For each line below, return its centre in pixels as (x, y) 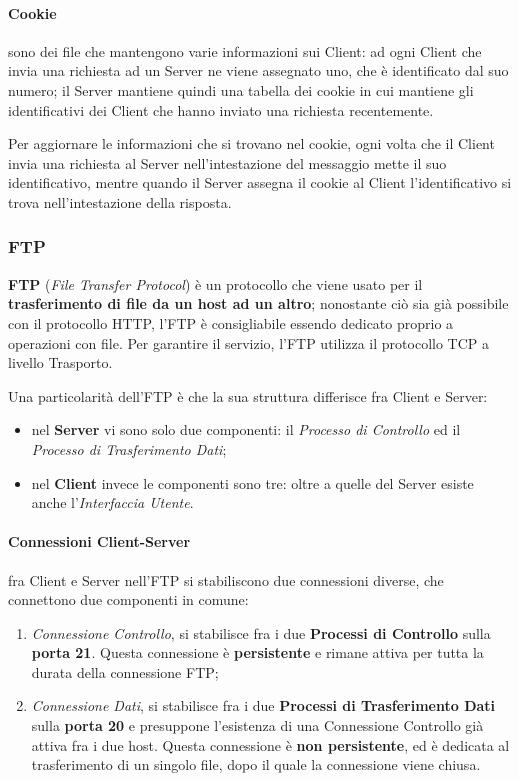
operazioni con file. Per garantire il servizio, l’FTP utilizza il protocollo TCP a (248, 342)
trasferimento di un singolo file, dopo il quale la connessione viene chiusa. (256, 764)
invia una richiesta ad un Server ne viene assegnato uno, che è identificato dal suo (258, 70)
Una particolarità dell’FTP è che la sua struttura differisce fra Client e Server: (248, 395)
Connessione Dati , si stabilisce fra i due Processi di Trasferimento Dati (263, 705)
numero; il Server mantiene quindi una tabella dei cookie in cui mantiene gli (241, 89)
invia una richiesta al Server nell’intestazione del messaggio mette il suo (227, 162)
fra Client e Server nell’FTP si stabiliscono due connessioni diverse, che (226, 579)
